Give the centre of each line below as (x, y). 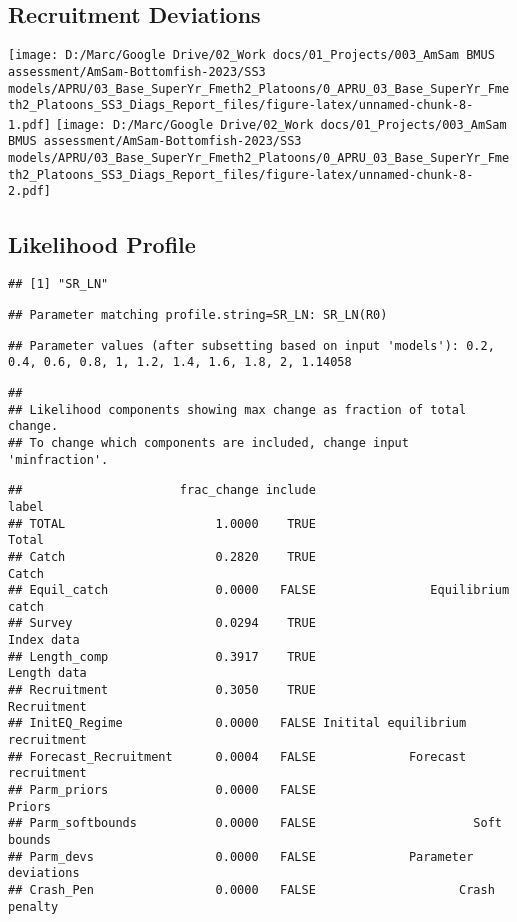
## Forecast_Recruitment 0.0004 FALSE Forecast (237, 756)
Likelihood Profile (102, 243)
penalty (33, 906)
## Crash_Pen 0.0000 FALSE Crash (251, 889)
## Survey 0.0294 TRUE (162, 623)
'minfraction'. (58, 459)
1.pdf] (29, 124)
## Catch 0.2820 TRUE (162, 556)
